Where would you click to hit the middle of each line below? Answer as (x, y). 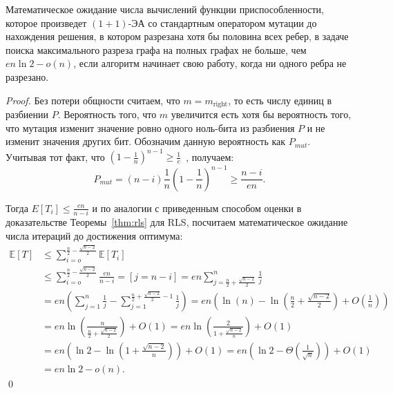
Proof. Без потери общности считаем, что (93, 100)
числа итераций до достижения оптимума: (94, 235)
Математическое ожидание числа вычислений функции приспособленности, (165, 9)
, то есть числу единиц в (280, 100)
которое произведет (46, 22)
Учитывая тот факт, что (55, 156)
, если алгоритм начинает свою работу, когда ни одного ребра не (210, 63)
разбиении (27, 114)
